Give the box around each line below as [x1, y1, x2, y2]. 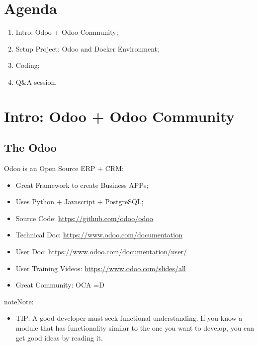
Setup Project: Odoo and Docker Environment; [15, 43, 159, 54]
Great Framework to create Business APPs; [15, 179, 149, 190]
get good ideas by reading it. [15, 332, 103, 343]
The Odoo [4, 140, 57, 155]
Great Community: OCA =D [15, 280, 104, 290]
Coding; [15, 60, 40, 70]
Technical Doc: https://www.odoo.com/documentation [15, 230, 182, 240]
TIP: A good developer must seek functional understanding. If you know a [15, 313, 243, 323]
